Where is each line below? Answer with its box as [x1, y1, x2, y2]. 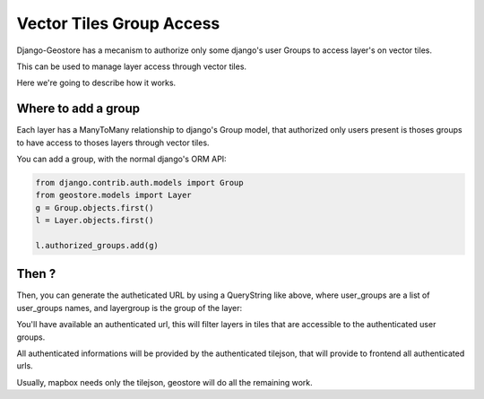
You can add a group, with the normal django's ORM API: [16, 153, 228, 165]
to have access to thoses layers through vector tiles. [16, 137, 210, 148]
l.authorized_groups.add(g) [35, 240, 159, 250]
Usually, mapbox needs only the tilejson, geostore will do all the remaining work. [16, 377, 313, 387]
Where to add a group [16, 101, 141, 117]
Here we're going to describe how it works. [16, 77, 177, 89]
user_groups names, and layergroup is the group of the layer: [16, 302, 242, 313]
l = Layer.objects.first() [35, 215, 154, 226]
